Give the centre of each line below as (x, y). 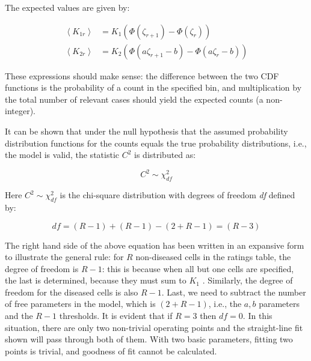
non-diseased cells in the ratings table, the (213, 257)
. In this (257, 316)
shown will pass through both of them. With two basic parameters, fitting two (149, 339)
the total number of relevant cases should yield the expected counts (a (134, 99)
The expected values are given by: (67, 7)
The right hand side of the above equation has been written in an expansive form (155, 245)
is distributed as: (165, 155)
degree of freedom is (42, 268)
